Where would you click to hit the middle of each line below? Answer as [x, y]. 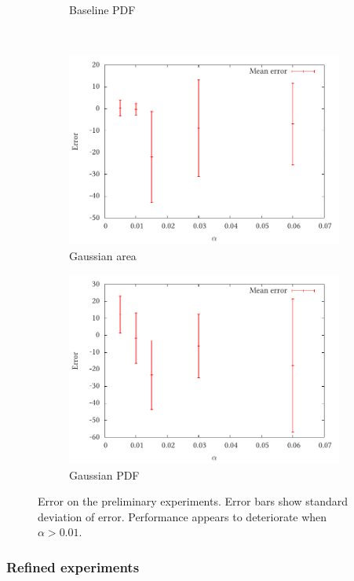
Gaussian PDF [104, 474]
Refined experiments [73, 566]
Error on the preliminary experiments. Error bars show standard [193, 501]
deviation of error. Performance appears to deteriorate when [182, 516]
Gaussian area [103, 255]
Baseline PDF [102, 9]
